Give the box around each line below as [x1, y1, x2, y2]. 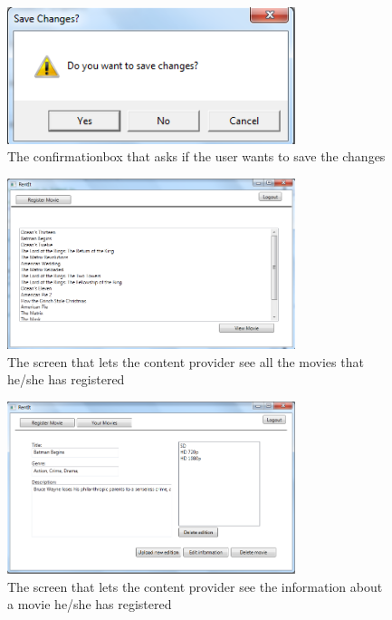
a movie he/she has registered [7, 595, 172, 614]
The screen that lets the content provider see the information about [7, 576, 383, 596]
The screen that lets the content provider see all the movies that [7, 352, 364, 371]
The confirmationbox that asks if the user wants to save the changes [7, 147, 386, 166]
